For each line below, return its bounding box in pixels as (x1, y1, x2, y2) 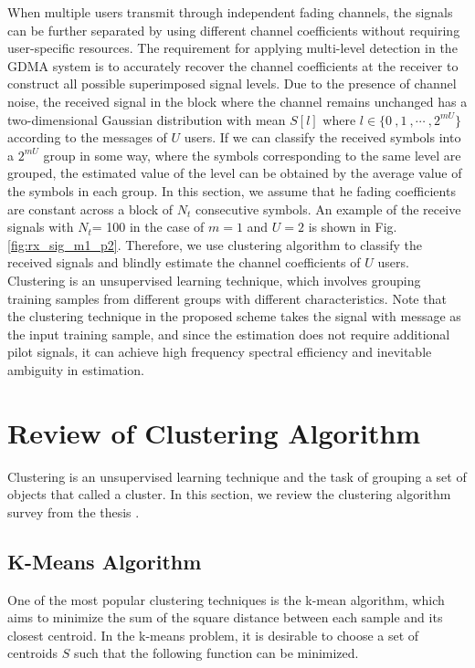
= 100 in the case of (91, 217, 205, 236)
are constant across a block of (7, 199, 174, 218)
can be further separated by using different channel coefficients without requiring (7, 20, 460, 39)
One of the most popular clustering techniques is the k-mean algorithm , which (7, 590, 445, 609)
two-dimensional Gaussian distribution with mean (7, 110, 286, 129)
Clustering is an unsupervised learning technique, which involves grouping (7, 270, 421, 289)
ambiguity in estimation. (7, 360, 144, 379)
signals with (7, 217, 74, 236)
